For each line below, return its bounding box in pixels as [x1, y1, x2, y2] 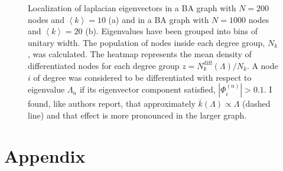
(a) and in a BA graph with [108, 13, 209, 25]
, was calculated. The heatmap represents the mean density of [28, 48, 252, 60]
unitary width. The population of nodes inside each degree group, [28, 36, 265, 48]
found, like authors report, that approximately [28, 97, 196, 110]
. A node [246, 59, 278, 71]
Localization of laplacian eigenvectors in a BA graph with [28, 2, 236, 14]
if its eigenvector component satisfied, [79, 83, 216, 96]
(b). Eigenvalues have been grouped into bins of [85, 25, 258, 37]
